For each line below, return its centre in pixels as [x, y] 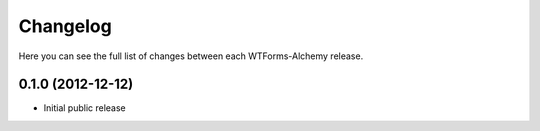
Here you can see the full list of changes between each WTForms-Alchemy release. [191, 56]
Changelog [65, 26]
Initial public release [85, 108]
